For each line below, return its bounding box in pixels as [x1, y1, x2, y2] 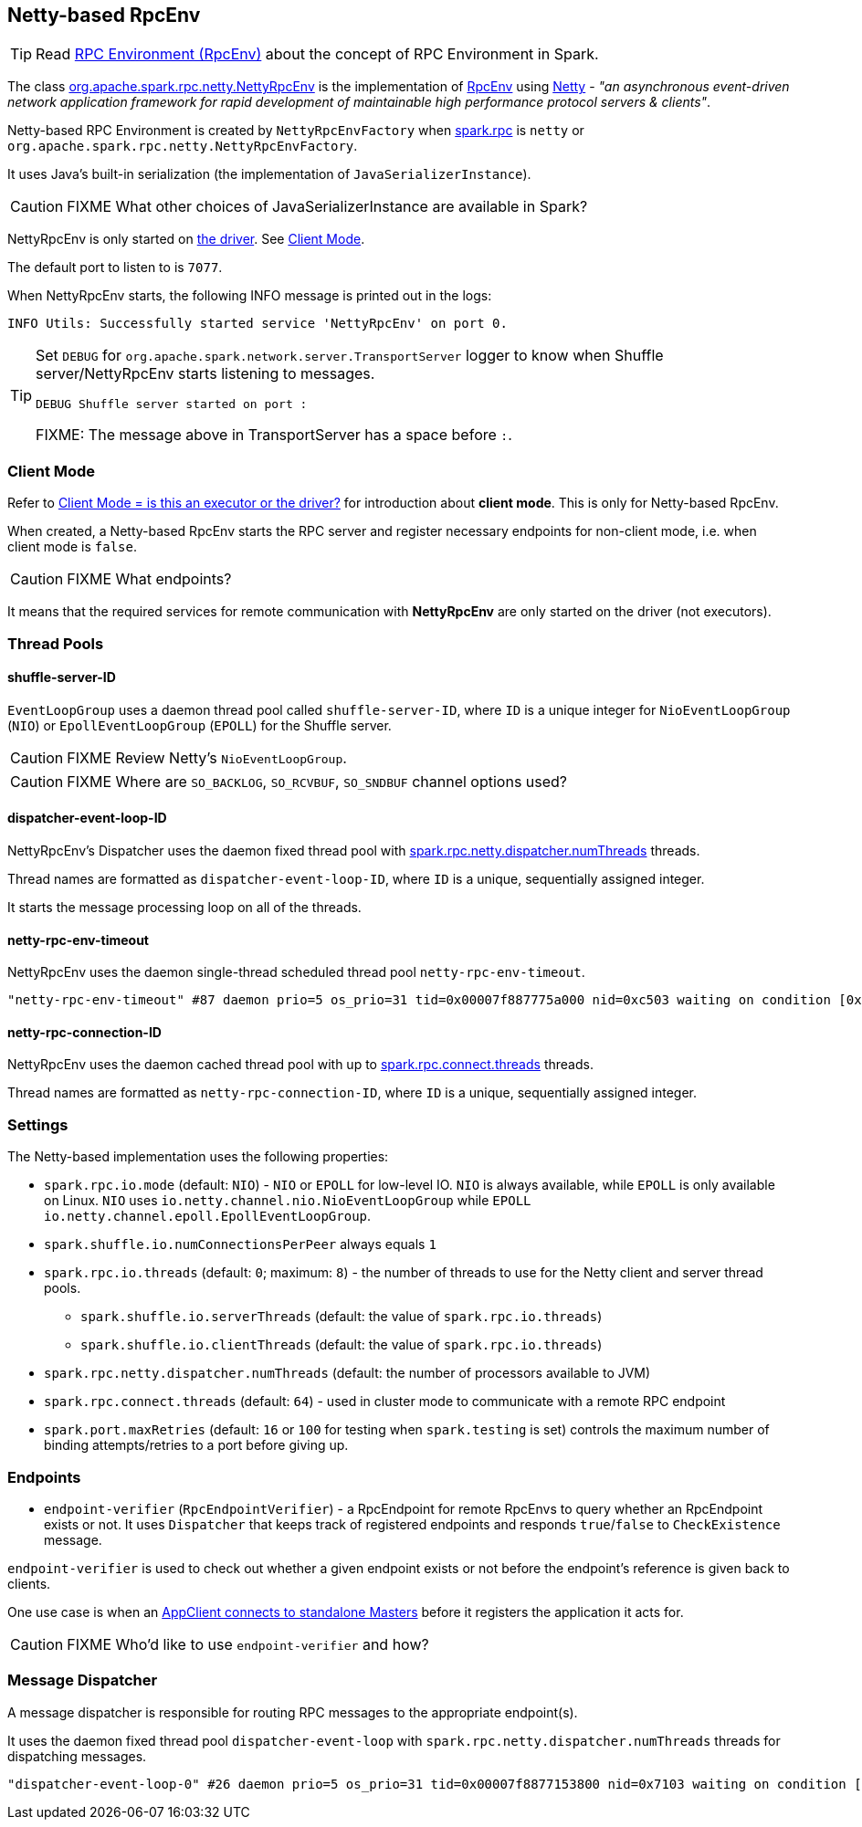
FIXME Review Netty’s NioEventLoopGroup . [67, 748, 347, 767]
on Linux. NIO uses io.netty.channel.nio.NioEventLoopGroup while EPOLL [44, 1192, 531, 1209]
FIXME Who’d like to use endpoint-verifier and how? [67, 1634, 429, 1654]
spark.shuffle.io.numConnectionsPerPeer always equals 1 [44, 1236, 436, 1253]
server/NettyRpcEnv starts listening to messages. [36, 364, 375, 383]
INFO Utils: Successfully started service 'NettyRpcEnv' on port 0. [7, 316, 508, 331]
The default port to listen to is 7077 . [7, 259, 223, 276]
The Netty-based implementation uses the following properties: [7, 1149, 389, 1165]
